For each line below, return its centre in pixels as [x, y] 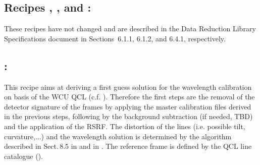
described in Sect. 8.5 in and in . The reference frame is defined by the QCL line [128, 146]
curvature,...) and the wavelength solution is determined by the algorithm [118, 136]
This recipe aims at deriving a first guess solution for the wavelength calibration [128, 87]
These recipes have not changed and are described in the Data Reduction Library [130, 29]
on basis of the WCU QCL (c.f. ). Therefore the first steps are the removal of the [129, 97]
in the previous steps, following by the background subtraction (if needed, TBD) [128, 116]
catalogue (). [23, 156]
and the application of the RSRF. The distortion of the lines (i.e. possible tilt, [125, 126]
